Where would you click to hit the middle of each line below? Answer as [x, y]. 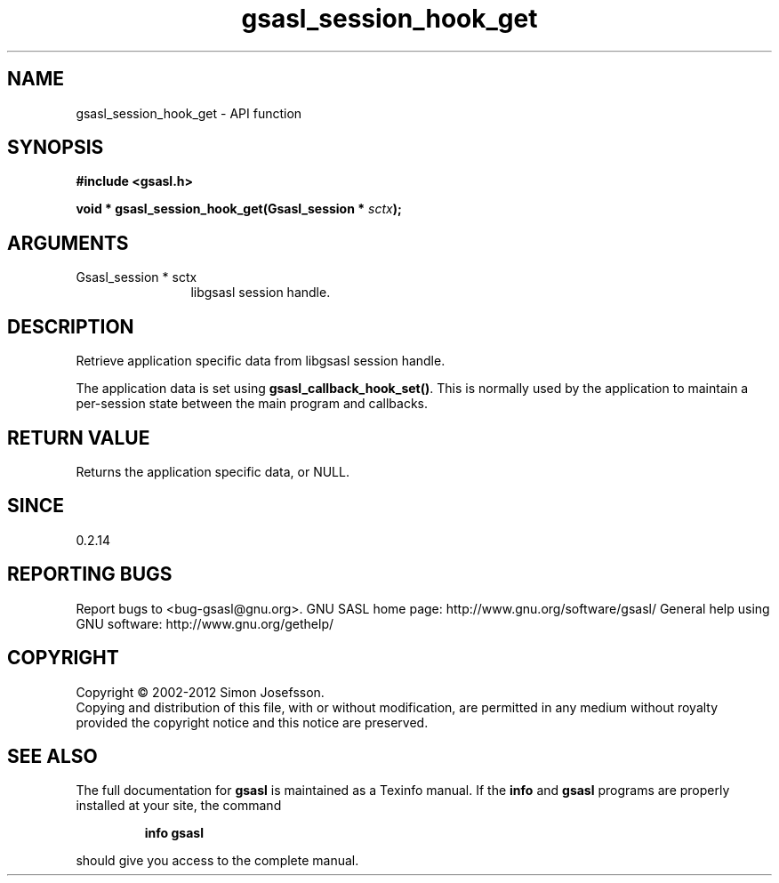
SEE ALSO [52, 756]
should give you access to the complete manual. [217, 861]
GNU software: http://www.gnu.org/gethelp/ [205, 623]
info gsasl [174, 833]
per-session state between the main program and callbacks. [252, 404]
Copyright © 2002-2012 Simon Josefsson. [200, 692]
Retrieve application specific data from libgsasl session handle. [261, 361]
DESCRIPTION [71, 326]
